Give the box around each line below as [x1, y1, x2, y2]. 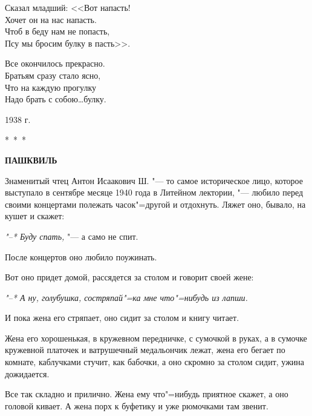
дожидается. [5, 367, 50, 380]
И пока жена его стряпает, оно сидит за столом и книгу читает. [5, 311, 239, 324]
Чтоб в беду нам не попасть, [5, 25, 110, 38]
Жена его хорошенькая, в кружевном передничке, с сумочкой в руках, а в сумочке [5, 331, 307, 344]
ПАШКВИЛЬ [5, 153, 57, 166]
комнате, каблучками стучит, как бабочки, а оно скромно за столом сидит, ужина [5, 355, 305, 368]
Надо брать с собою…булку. [5, 93, 106, 105]
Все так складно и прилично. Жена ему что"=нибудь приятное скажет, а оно [5, 388, 288, 400]
